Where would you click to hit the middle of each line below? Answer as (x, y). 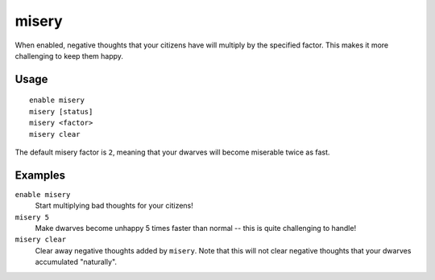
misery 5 (32, 217)
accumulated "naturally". (76, 262)
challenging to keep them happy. (69, 56)
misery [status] (61, 111)
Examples (40, 175)
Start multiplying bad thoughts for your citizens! (114, 206)
